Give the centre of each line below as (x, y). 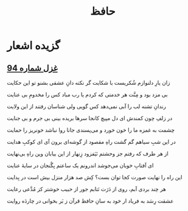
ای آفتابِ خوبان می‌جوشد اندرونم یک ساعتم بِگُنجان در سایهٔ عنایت (80, 165)
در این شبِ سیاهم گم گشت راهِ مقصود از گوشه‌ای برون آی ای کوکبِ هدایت (91, 142)
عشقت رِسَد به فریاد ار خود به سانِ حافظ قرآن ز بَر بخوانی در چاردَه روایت (90, 201)
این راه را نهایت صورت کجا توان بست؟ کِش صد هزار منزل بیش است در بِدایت (95, 177)
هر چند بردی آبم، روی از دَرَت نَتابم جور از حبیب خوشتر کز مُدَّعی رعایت (86, 189)
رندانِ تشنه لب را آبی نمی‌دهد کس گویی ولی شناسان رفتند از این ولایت (87, 106)
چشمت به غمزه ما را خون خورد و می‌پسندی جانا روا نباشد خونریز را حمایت (91, 130)
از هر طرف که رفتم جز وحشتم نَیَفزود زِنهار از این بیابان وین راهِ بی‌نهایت (88, 153)
